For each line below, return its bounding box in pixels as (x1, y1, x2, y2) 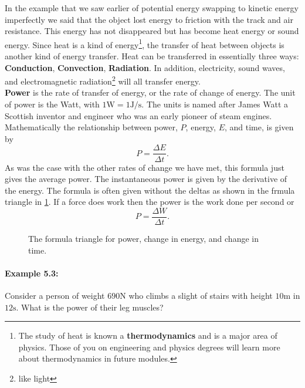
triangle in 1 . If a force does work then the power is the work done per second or (5, 195, 294, 208)
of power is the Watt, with (5, 98, 100, 110)
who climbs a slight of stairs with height (128, 289, 273, 301)
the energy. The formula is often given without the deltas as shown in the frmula (5, 184, 295, 196)
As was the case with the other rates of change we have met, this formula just (5, 161, 284, 173)
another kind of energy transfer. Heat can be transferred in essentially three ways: (5, 50, 299, 62)
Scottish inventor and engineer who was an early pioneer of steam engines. (5, 109, 272, 122)
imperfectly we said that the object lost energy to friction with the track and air (5, 13, 293, 25)
